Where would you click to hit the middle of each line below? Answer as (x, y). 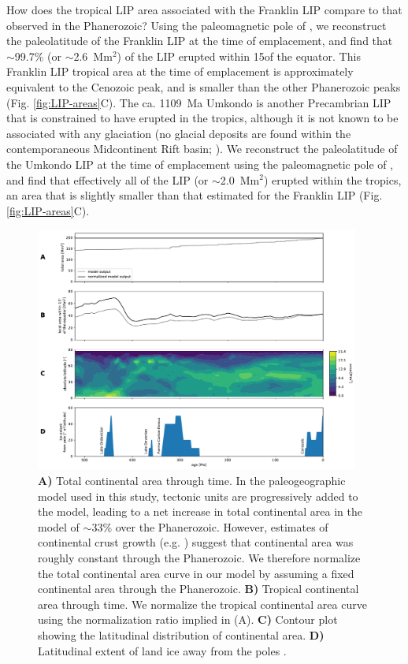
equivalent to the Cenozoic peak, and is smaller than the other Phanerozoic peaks (204, 86)
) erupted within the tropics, (332, 179)
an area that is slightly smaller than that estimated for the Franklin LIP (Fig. (195, 195)
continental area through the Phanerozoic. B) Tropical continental (198, 589)
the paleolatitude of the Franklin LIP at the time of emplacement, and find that (200, 41)
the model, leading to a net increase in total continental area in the (200, 511)
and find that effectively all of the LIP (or (108, 179)
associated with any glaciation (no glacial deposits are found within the (179, 133)
